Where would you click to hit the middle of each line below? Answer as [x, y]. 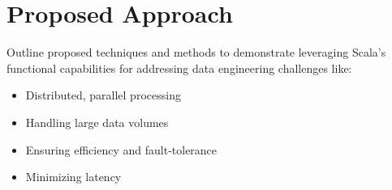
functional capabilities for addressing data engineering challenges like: [179, 68]
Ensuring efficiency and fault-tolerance [121, 149]
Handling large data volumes [97, 122]
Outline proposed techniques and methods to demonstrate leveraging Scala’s [196, 52]
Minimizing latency [73, 177]
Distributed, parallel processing [103, 95]
